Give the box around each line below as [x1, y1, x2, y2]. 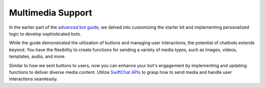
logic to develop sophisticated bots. [9, 31, 81, 36]
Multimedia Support [9, 7, 93, 18]
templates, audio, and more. [9, 53, 66, 59]
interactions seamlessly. [9, 76, 58, 82]
